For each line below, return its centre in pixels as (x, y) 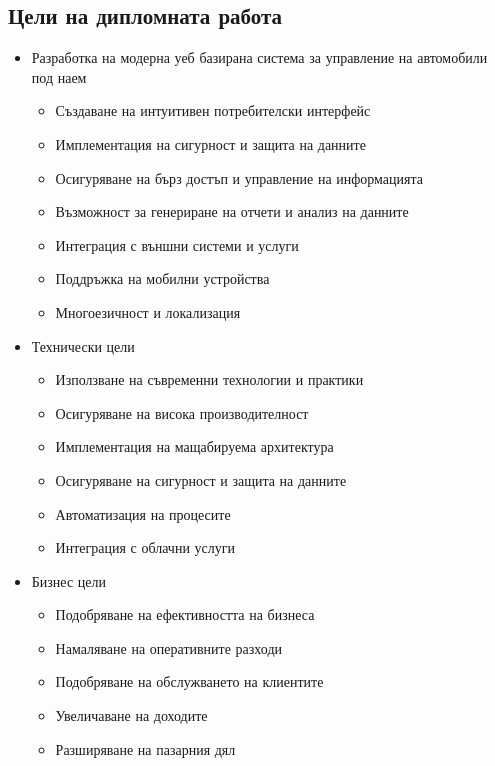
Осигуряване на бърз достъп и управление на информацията (239, 177)
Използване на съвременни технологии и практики (209, 379)
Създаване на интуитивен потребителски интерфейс (213, 110)
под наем (59, 76)
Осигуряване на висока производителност (182, 412)
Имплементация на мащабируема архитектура (194, 446)
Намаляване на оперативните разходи (168, 647)
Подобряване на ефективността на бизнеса (185, 614)
